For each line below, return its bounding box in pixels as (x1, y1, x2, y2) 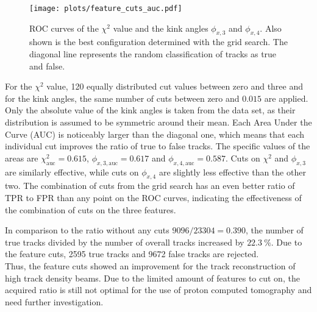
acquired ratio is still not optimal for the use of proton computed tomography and (5, 283, 312, 296)
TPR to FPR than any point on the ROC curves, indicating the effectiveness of (5, 191, 302, 204)
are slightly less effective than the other (158, 165, 306, 178)
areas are (5, 151, 38, 164)
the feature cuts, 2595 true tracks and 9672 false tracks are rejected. (5, 247, 259, 260)
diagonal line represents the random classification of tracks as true (29, 48, 277, 60)
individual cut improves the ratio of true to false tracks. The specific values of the (5, 140, 310, 152)
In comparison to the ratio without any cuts (5, 224, 169, 236)
